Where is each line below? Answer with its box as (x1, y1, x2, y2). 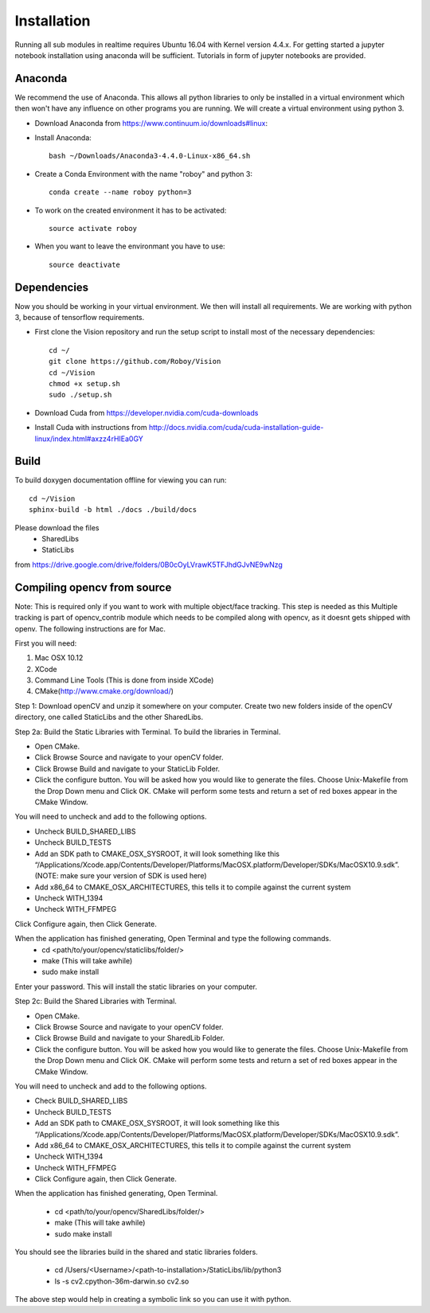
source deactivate (49, 260, 121, 269)
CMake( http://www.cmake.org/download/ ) (34, 686, 174, 696)
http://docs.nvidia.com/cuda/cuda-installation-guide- (148, 423, 324, 432)
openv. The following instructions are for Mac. (14, 623, 166, 633)
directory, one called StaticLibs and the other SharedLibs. (14, 713, 204, 722)
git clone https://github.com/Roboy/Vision (49, 357, 221, 366)
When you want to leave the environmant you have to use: (34, 241, 226, 251)
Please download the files (14, 522, 100, 533)
